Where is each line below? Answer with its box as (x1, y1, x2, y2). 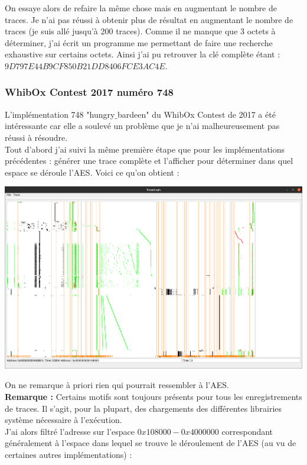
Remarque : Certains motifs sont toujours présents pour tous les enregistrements (5, 390, 302, 402)
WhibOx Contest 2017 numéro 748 (5, 85, 174, 99)
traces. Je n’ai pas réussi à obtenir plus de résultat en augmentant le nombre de (5, 13, 293, 25)
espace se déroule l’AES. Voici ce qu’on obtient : (5, 166, 179, 178)
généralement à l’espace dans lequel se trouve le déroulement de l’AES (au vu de (5, 437, 296, 449)
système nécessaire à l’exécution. (5, 414, 122, 426)
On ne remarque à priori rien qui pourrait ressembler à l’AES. (5, 379, 229, 391)
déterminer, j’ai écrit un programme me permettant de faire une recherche (5, 36, 273, 49)
